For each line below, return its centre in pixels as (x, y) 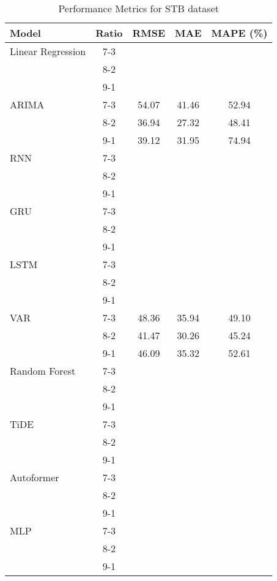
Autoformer (35, 477)
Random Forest (43, 371)
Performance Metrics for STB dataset (138, 8)
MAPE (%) (239, 33)
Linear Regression (48, 51)
